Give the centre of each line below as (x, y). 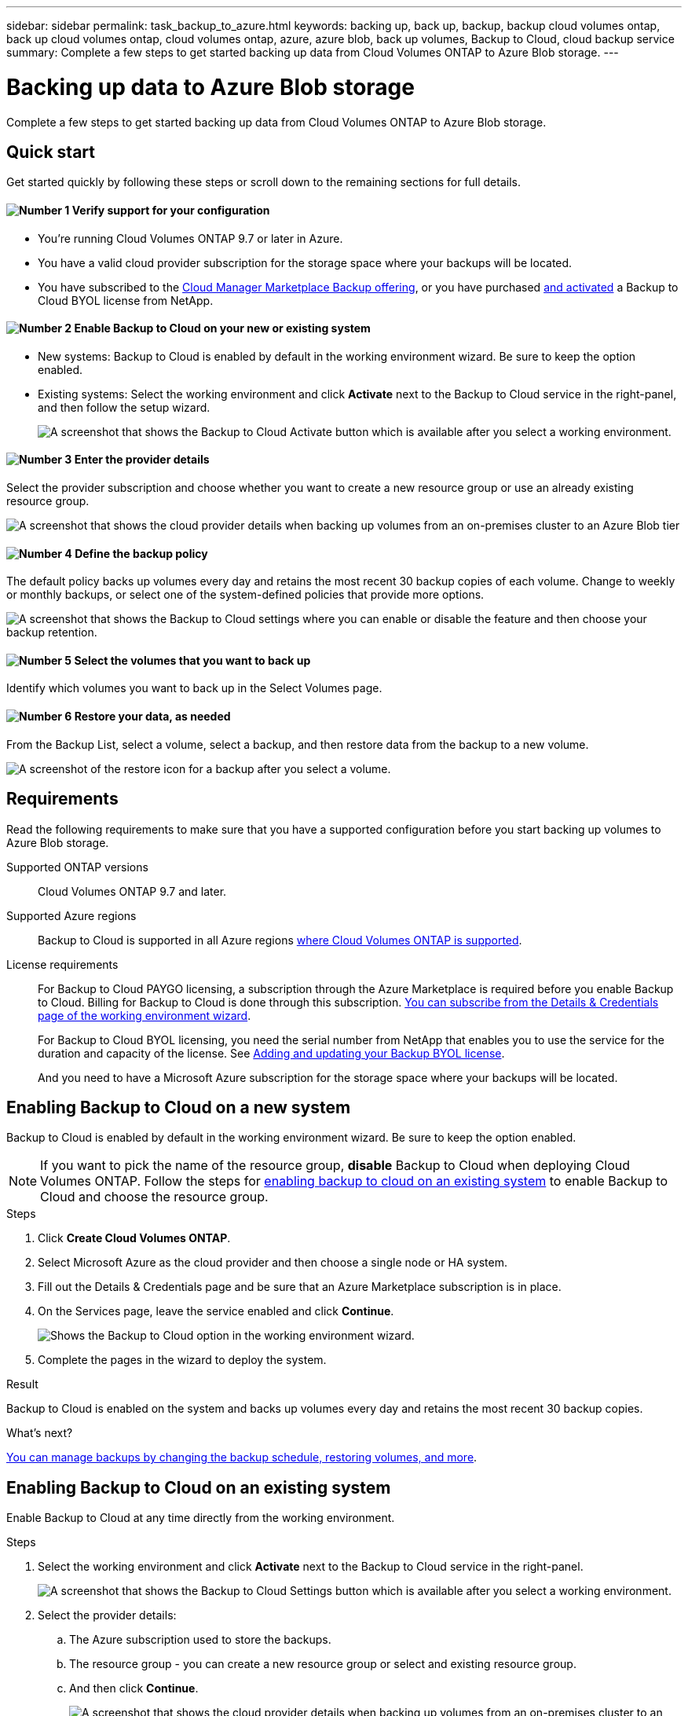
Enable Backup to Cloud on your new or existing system (222, 328)
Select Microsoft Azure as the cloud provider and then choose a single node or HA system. (273, 1263)
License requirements (62, 964)
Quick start (51, 152)
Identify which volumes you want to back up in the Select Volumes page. (194, 688)
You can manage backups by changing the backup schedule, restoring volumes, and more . (242, 1457)
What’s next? (40, 1433)
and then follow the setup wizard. (124, 407)
